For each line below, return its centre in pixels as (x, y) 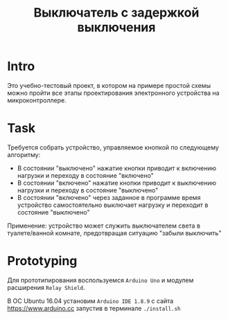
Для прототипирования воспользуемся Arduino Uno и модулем (100, 280)
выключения (116, 27)
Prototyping (42, 261)
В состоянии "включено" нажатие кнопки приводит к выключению (117, 183)
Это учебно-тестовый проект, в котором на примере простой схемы (109, 85)
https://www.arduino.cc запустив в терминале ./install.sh (94, 308)
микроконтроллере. (37, 100)
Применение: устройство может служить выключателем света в (104, 226)
